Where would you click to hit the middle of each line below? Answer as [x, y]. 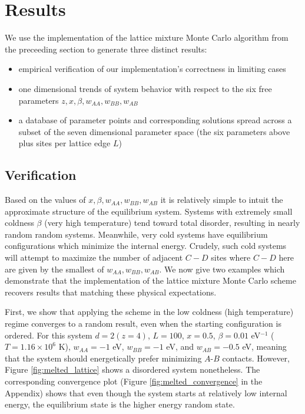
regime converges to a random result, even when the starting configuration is [143, 323]
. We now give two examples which [222, 269]
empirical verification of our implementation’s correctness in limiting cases [152, 69]
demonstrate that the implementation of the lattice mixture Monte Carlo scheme [150, 280]
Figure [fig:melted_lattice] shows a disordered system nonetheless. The [132, 369]
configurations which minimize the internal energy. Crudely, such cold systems [146, 246]
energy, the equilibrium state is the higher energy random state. [120, 404]
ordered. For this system [49, 335]
